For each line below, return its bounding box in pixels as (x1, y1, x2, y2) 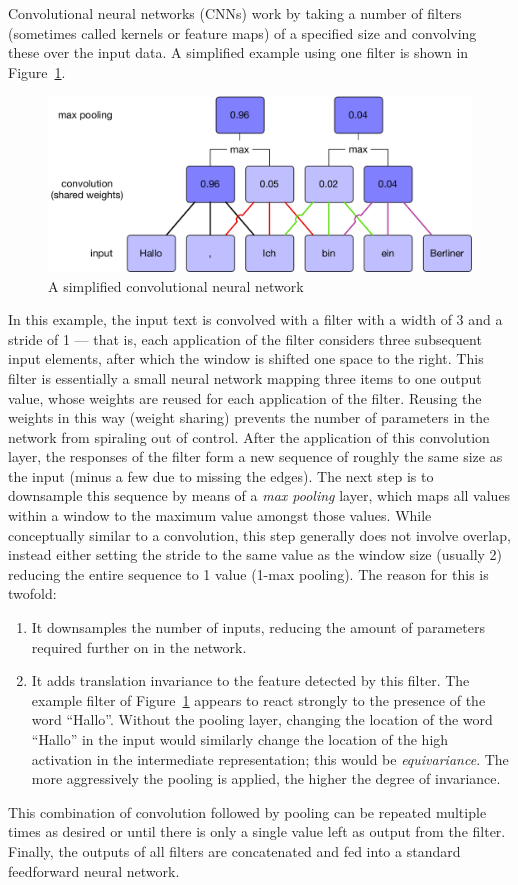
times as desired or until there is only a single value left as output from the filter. (8, 821, 506, 842)
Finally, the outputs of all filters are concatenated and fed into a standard (8, 840, 461, 861)
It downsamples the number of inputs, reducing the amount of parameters (31, 617, 485, 638)
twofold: (8, 583, 57, 604)
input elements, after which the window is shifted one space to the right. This (8, 348, 484, 369)
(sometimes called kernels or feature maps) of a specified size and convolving (8, 22, 477, 43)
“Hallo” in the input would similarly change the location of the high (31, 729, 449, 749)
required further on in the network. (31, 636, 247, 657)
